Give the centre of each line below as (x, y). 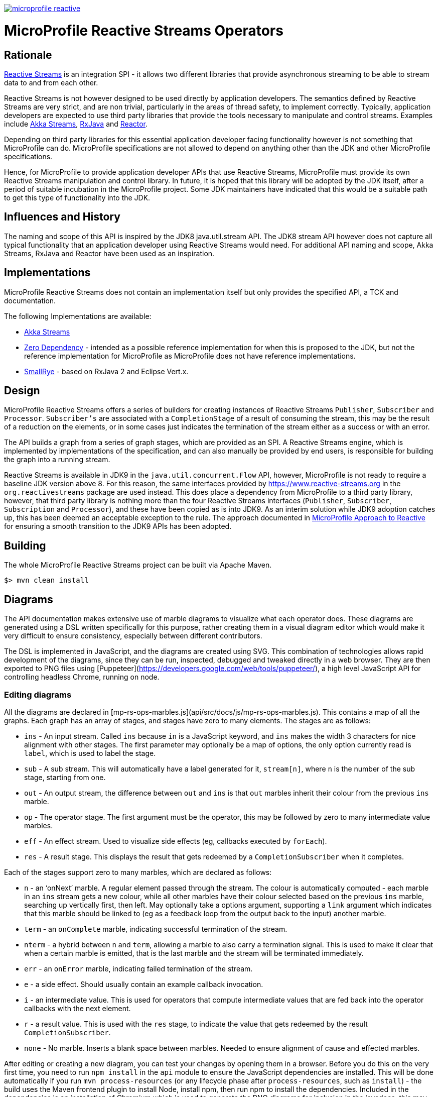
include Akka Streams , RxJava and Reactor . (76, 124)
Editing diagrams (38, 694)
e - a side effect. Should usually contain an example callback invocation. (144, 984)
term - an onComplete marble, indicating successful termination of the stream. (156, 929)
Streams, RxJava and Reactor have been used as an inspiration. (109, 253)
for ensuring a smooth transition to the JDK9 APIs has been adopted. (118, 526)
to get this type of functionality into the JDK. (77, 197)
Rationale (28, 55)
